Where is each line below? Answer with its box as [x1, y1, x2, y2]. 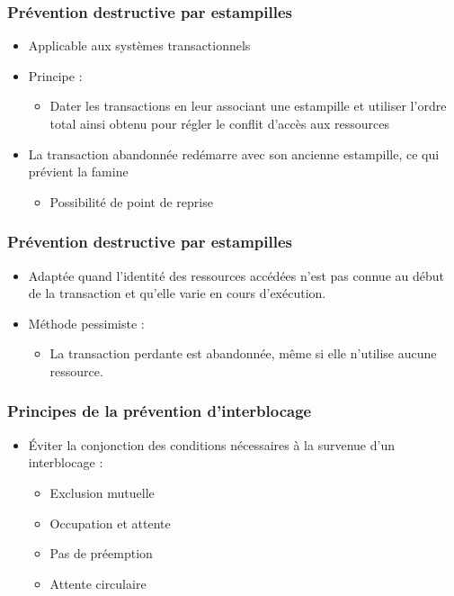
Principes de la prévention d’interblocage [7, 400, 312, 422]
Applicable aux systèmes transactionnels [28, 36, 251, 55]
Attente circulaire [49, 573, 147, 592]
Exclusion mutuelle [49, 483, 155, 501]
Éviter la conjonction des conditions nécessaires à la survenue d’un [28, 435, 395, 454]
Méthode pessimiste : [28, 313, 145, 332]
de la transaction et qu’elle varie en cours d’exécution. [28, 284, 326, 303]
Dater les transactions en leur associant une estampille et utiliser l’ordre [49, 96, 447, 115]
